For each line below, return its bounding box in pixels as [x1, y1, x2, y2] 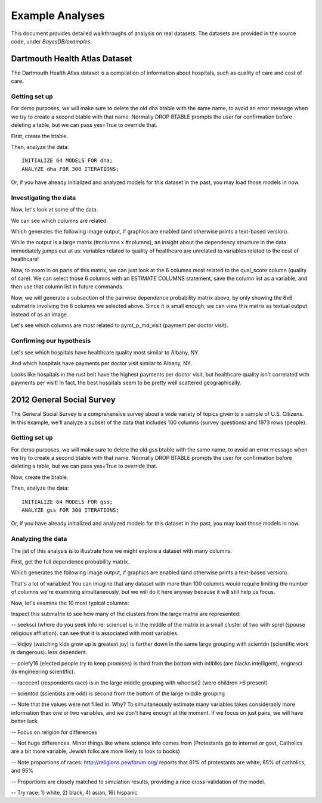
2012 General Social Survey [11, 395, 116, 405]
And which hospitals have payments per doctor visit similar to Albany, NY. [11, 360, 193, 367]
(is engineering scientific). [11, 668, 76, 676]
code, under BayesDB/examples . [11, 38, 92, 45]
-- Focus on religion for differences [11, 729, 98, 736]
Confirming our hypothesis [11, 337, 91, 345]
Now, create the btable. [11, 474, 69, 481]
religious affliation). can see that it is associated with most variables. [11, 629, 179, 637]
